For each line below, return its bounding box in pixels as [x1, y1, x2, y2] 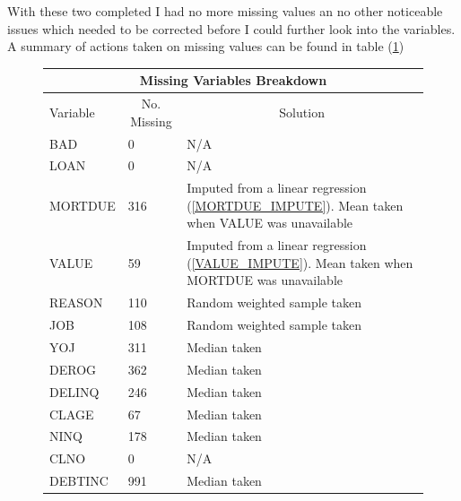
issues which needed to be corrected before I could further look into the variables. [7, 19, 456, 38]
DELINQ [49, 382, 100, 401]
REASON [49, 293, 103, 312]
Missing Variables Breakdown [139, 71, 327, 90]
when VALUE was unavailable [187, 213, 353, 232]
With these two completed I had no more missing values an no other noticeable [7, 2, 443, 20]
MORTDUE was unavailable [187, 271, 343, 289]
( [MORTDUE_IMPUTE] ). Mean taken [187, 195, 404, 214]
